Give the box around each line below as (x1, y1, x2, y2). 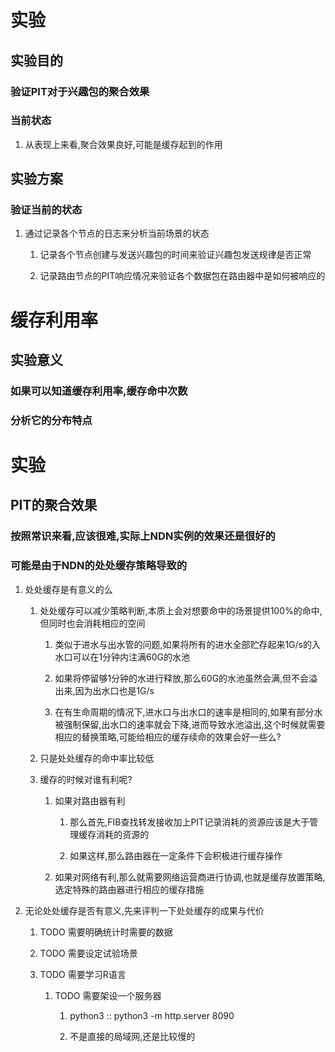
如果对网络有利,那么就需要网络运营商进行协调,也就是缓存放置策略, (54, 871, 326, 883)
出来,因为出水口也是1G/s (54, 684, 155, 696)
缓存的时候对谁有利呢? (39, 773, 133, 785)
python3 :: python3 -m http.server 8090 (69, 1009, 235, 1021)
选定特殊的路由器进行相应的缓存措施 (54, 883, 205, 895)
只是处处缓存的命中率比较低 (39, 752, 155, 764)
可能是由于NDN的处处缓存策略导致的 (10, 559, 188, 573)
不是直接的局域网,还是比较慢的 (69, 1030, 196, 1042)
